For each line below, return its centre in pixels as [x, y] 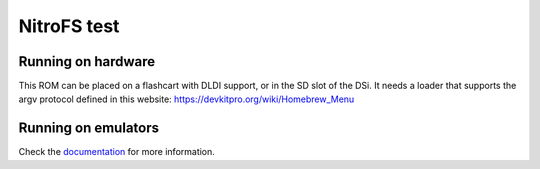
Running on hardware [87, 61]
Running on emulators [89, 128]
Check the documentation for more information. [116, 152]
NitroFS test [69, 26]
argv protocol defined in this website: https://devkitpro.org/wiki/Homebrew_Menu [186, 99]
